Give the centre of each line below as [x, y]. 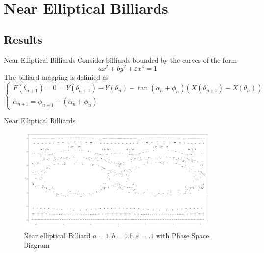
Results [23, 39]
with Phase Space [182, 235]
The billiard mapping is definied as [56, 77]
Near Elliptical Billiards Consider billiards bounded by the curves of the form [120, 60]
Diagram [37, 245]
